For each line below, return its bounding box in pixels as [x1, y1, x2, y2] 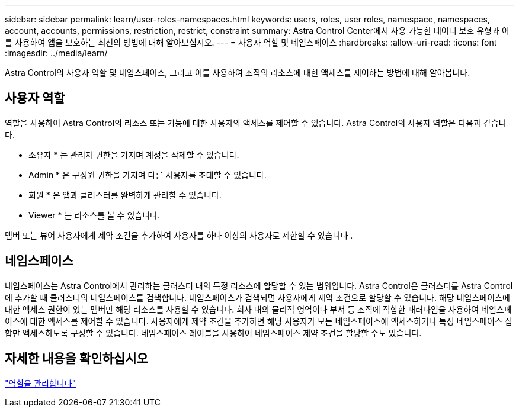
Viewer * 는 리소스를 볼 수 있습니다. [28, 210, 160, 220]
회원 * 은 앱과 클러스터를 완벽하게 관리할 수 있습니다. [28, 189, 222, 200]
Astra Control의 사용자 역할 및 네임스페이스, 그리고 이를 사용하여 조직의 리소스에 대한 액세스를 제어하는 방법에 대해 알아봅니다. [5, 67, 470, 78]
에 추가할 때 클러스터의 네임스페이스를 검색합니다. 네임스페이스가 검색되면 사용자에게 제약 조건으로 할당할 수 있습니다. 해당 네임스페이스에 [5, 292, 510, 302]
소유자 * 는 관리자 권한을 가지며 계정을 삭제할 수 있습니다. [28, 149, 239, 160]
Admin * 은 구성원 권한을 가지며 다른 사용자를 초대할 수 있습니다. [28, 169, 267, 180]
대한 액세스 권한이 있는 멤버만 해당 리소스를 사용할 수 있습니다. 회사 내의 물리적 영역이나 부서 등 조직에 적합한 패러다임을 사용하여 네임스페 [5, 304, 512, 314]
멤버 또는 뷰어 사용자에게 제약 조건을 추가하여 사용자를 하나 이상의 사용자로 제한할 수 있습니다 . [5, 230, 353, 240]
